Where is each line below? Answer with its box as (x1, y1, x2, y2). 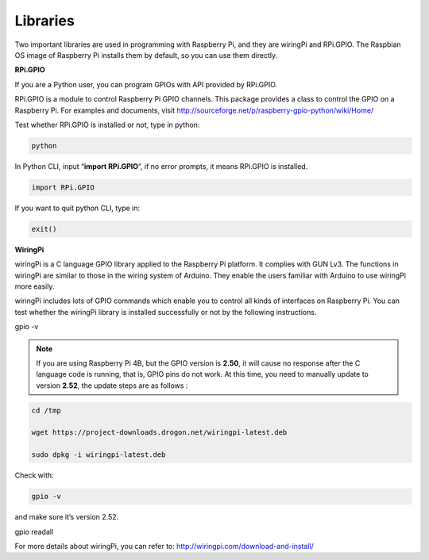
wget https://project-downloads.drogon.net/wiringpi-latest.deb (31, 428, 288, 437)
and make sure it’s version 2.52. (14, 512, 119, 522)
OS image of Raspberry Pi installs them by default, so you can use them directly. (14, 50, 278, 59)
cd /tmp (31, 405, 61, 415)
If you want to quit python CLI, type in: (14, 203, 141, 213)
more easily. (14, 282, 55, 291)
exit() (31, 224, 57, 233)
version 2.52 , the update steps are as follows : (36, 381, 188, 390)
